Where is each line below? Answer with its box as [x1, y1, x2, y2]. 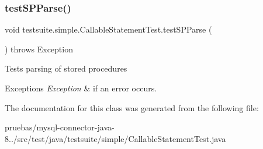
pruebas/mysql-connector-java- [5, 121, 115, 133]
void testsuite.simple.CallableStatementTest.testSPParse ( [5, 23, 212, 36]
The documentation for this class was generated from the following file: [5, 101, 259, 113]
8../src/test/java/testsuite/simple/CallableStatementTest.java [5, 132, 226, 144]
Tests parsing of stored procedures [5, 62, 127, 74]
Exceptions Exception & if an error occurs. [5, 82, 157, 94]
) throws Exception [5, 42, 73, 55]
